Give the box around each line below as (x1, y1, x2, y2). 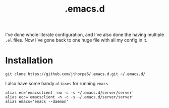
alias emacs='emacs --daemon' (5, 99, 69, 104)
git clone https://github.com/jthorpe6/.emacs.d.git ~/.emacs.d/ (5, 71, 145, 77)
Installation (5, 55, 53, 66)
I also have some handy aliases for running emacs (5, 81, 108, 87)
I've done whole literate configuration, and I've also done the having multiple (5, 31, 164, 38)
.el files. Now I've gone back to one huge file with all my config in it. (5, 37, 148, 43)
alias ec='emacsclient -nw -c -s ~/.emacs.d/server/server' (5, 90, 135, 95)
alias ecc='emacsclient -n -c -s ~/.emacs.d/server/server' (5, 95, 135, 100)
